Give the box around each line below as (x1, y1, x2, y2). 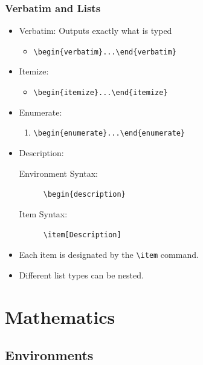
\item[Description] (43, 231, 121, 240)
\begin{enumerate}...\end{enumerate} (33, 129, 185, 138)
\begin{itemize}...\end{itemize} (33, 88, 168, 97)
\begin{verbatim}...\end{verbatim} (33, 47, 176, 56)
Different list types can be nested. (19, 268, 144, 281)
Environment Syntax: (19, 166, 98, 179)
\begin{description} (43, 190, 126, 199)
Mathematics (5, 304, 115, 329)
